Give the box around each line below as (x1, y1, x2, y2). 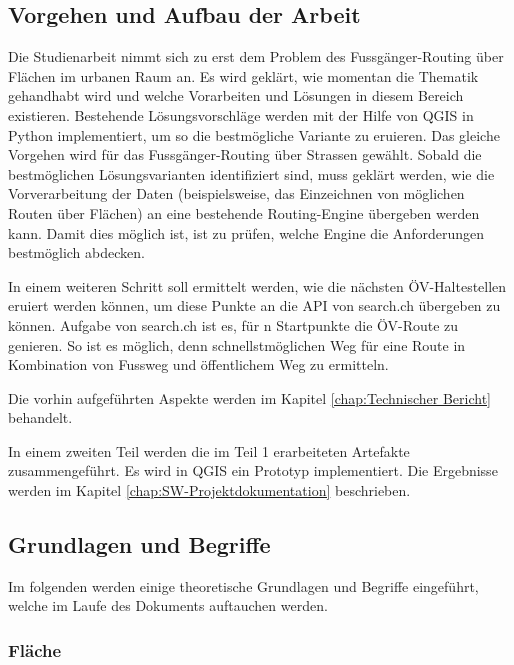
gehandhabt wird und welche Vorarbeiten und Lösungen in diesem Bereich (8, 85, 464, 106)
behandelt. (8, 407, 73, 428)
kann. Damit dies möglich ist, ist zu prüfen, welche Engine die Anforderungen (8, 222, 484, 243)
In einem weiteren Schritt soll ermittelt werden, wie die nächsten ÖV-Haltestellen (8, 275, 507, 296)
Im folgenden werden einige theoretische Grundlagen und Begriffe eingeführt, (8, 575, 479, 596)
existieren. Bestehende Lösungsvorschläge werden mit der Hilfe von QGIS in (8, 104, 474, 125)
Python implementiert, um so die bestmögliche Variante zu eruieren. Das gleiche (8, 124, 500, 145)
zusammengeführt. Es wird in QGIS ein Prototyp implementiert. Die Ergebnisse (8, 460, 498, 481)
